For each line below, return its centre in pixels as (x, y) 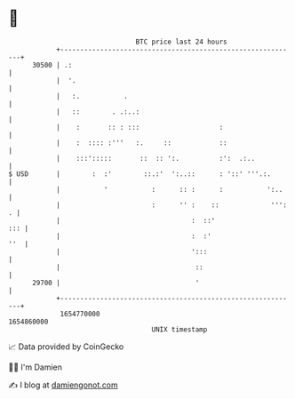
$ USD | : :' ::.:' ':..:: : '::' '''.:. (140, 174)
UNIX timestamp (179, 329)
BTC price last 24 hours (181, 42)
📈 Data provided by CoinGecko (66, 347)
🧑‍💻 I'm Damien (36, 367)
